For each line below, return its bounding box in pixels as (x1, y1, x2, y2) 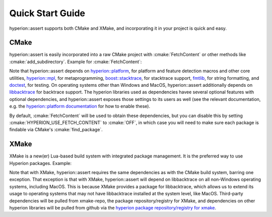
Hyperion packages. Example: (9, 160, 72, 166)
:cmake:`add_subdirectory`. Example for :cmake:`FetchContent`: (9, 59, 142, 65)
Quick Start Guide (9, 8, 86, 19)
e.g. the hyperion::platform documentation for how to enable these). (9, 103, 151, 110)
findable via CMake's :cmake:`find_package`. (9, 127, 103, 133)
